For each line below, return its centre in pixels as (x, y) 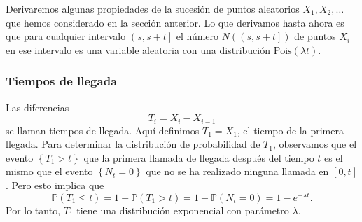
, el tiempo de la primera (290, 130)
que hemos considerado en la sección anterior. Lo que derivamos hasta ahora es (175, 22)
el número (197, 36)
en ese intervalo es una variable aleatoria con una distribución (138, 49)
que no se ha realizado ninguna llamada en (237, 171)
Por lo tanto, (33, 210)
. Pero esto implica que (55, 185)
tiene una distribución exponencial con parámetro (183, 210)
